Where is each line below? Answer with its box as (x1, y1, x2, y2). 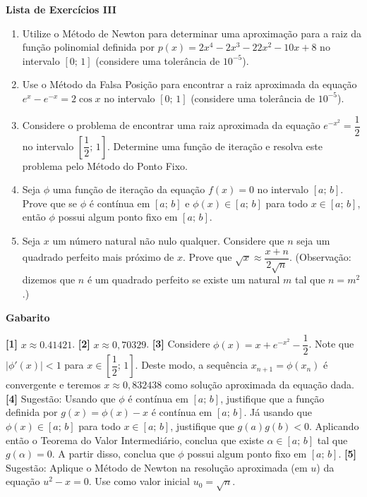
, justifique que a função (220, 391, 325, 405)
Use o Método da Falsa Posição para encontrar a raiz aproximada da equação (22, 77, 357, 92)
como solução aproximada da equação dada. (164, 377, 354, 392)
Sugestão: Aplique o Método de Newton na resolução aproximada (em (6, 460, 308, 474)
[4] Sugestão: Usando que (6, 391, 116, 405)
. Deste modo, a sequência (135, 357, 248, 372)
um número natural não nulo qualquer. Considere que (52, 233, 284, 247)
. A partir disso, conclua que (52, 446, 175, 461)
